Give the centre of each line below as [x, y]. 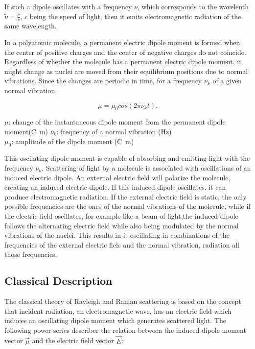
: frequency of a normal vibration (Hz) [114, 131]
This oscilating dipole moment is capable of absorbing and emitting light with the [127, 158]
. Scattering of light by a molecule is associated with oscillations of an [146, 167]
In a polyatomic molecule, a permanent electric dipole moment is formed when [122, 42]
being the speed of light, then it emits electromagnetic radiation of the [135, 16]
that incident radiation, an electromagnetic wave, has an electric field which [118, 311]
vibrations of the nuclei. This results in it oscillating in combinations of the [117, 235]
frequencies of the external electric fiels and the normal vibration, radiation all [122, 244]
